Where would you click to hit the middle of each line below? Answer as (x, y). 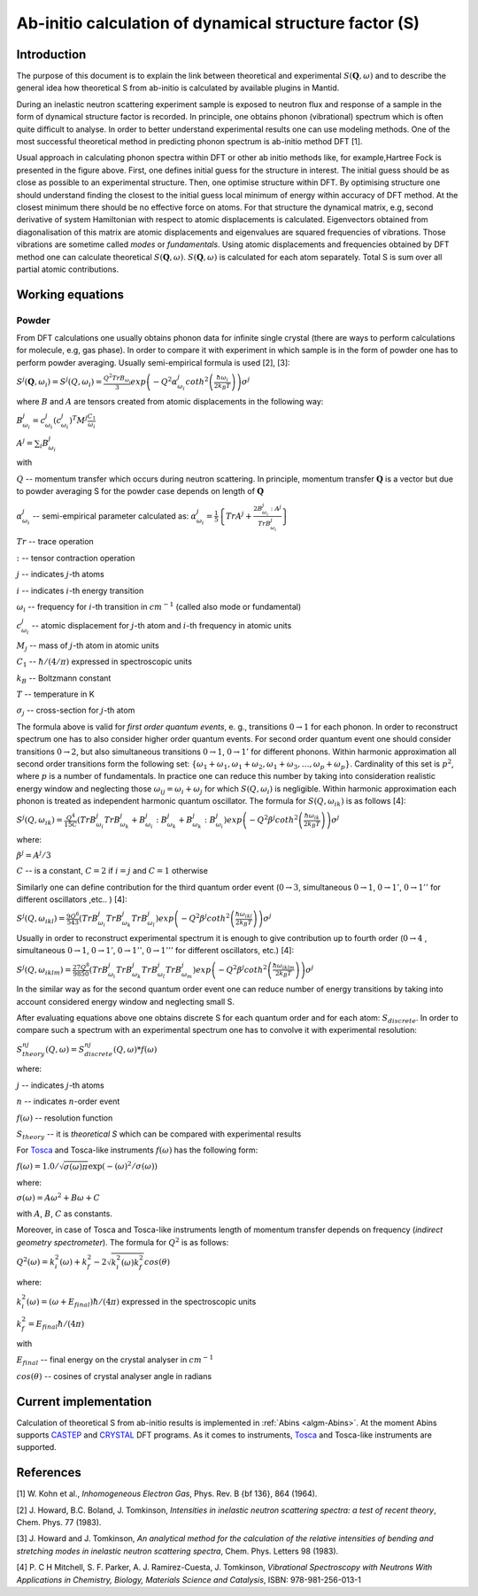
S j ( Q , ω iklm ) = (44, 970)
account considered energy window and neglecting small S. (125, 1001)
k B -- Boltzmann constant (64, 679)
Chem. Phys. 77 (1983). (59, 1523)
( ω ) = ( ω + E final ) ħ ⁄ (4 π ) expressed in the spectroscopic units (142, 1303)
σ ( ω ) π (76, 1167)
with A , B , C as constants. (64, 1214)
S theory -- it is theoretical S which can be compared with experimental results (159, 1135)
